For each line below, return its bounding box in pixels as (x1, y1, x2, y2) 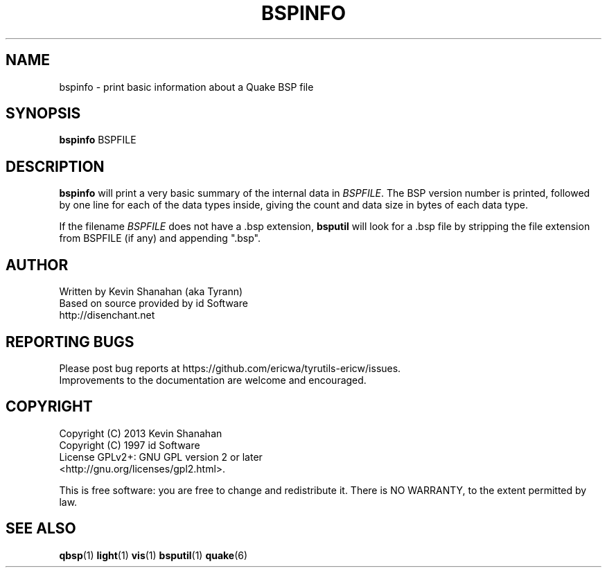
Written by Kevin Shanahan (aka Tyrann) (59, 285, 243, 298)
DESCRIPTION (6, 157, 105, 175)
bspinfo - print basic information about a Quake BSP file (59, 80, 314, 93)
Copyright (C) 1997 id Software (59, 439, 200, 451)
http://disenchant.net (59, 309, 155, 321)
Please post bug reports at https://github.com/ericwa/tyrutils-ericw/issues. (59, 362, 401, 374)
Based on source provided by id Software (59, 297, 248, 310)
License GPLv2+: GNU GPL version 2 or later (59, 450, 263, 463)
